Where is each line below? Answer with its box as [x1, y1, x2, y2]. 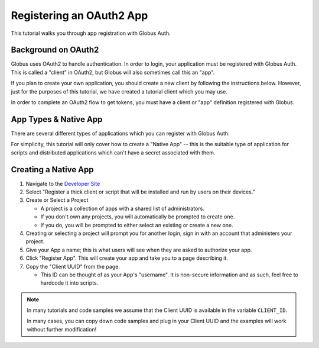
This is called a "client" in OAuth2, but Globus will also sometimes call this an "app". [11, 69, 215, 76]
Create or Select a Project [25, 196, 89, 204]
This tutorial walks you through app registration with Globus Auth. [11, 30, 171, 37]
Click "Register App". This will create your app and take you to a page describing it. [25, 254, 229, 262]
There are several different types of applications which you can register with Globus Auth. [11, 130, 230, 137]
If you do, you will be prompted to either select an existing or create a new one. [40, 221, 233, 228]
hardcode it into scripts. [40, 279, 99, 286]
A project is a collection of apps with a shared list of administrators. [40, 205, 205, 212]
